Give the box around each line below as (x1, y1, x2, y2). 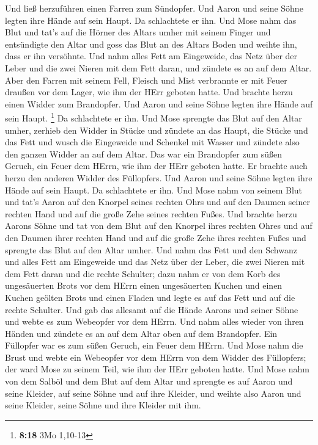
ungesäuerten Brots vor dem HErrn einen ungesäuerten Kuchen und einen (5, 279, 283, 292)
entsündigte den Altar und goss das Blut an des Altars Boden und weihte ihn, (5, 37, 297, 50)
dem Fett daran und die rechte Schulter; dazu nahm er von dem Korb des (5, 267, 281, 280)
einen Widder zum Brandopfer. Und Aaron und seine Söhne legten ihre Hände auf (5, 97, 313, 110)
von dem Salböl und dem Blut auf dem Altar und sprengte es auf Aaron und (5, 375, 293, 388)
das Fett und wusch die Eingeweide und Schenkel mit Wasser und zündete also (5, 136, 300, 148)
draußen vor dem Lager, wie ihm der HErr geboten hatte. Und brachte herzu (5, 85, 293, 98)
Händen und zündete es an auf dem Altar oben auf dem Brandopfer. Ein (5, 327, 278, 339)
